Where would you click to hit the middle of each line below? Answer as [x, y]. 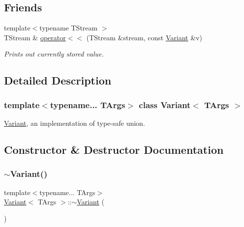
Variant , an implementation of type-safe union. [75, 123]
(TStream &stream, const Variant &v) [144, 37]
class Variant [165, 104]
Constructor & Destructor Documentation [114, 149]
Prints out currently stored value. [54, 54]
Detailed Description [58, 80]
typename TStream [69, 28]
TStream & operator [35, 37]
